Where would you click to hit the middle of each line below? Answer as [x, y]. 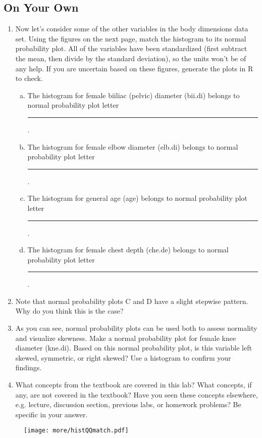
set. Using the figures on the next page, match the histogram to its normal [131, 38]
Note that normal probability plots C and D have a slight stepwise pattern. [132, 301]
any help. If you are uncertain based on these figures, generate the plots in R [134, 68]
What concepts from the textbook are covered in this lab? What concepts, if [134, 385]
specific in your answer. [51, 414]
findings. [29, 367]
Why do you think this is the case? [69, 311]
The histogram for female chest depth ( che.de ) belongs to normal [128, 250]
